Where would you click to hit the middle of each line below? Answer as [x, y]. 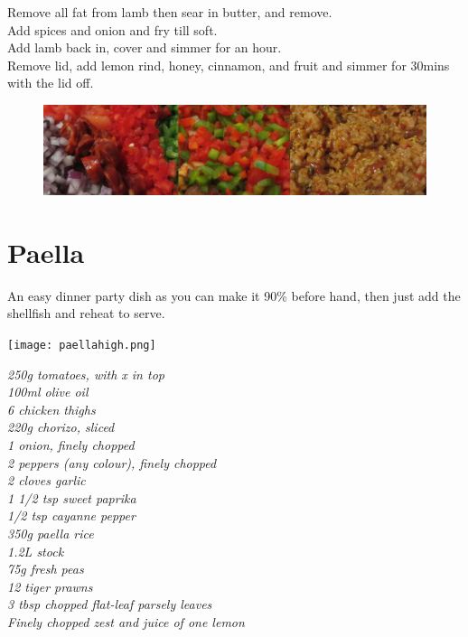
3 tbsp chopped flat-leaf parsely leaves [110, 604]
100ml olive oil [48, 392]
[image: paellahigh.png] [82, 345]
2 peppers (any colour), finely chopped [112, 462]
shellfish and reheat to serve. [86, 313]
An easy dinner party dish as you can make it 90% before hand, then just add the [234, 295]
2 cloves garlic [47, 480]
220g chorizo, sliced [61, 427]
